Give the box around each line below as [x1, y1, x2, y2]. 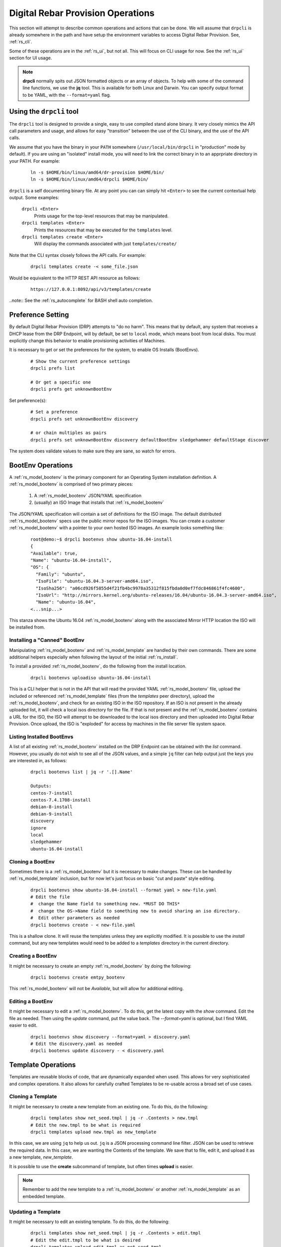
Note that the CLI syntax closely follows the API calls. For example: [9, 252, 146, 258]
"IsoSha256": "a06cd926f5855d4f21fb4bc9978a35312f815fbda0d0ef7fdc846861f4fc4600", [35, 585, 246, 591]
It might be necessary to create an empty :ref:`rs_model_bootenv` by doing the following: [9, 963, 191, 969]
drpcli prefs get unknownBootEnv [30, 387, 112, 392]
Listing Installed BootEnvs [9, 733, 74, 740]
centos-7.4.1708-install [30, 797, 91, 803]
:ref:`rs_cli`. [9, 39, 32, 45]
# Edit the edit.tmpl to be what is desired [30, 1237, 141, 1243]
